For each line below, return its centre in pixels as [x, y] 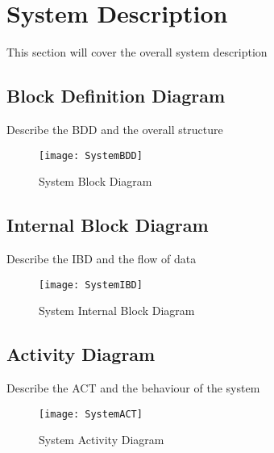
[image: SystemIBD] [91, 285]
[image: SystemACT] [91, 414]
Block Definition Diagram [116, 96]
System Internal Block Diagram [117, 310]
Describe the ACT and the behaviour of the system [133, 388]
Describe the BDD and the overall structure [115, 129]
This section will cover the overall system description [137, 52]
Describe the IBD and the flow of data [102, 258]
